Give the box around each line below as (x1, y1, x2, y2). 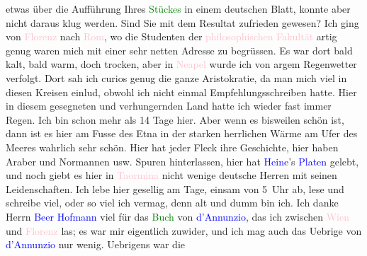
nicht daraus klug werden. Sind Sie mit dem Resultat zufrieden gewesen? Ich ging (6, 15, 359, 30)
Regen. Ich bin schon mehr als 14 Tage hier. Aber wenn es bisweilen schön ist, (6, 112, 344, 127)
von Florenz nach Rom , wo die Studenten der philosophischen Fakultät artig (6, 29, 337, 44)
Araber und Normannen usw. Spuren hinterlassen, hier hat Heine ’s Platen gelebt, (6, 153, 359, 168)
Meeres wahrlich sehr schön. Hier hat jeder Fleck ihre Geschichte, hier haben (6, 139, 339, 154)
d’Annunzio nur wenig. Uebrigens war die (6, 237, 185, 252)
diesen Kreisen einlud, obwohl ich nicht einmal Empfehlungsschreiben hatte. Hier (6, 84, 357, 99)
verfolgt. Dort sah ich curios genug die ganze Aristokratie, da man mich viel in (6, 70, 347, 85)
